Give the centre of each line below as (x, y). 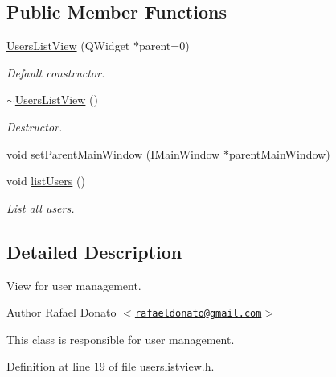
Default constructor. (56, 72)
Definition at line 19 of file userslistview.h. (111, 366)
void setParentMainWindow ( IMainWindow (113, 153)
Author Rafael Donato (61, 312)
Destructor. (35, 126)
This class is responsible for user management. (121, 339)
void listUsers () (46, 181)
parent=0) (164, 46)
